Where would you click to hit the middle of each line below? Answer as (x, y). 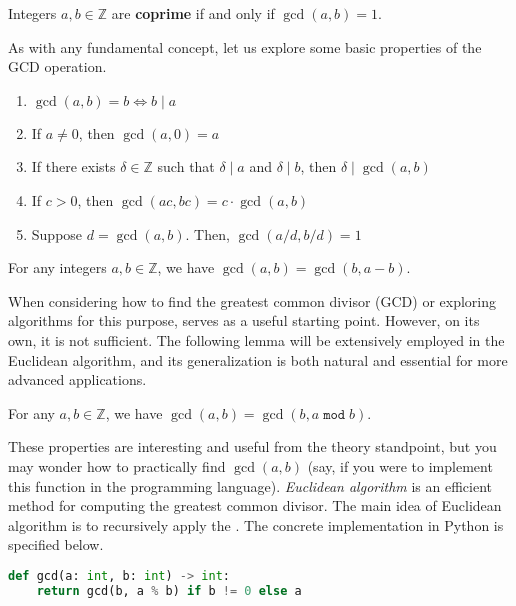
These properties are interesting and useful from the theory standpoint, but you (252, 446)
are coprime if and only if (193, 13)
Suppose (57, 233)
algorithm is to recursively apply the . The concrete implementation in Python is (256, 524)
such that (186, 166)
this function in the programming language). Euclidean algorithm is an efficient (250, 485)
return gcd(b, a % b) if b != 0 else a (169, 590)
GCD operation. (57, 66)
